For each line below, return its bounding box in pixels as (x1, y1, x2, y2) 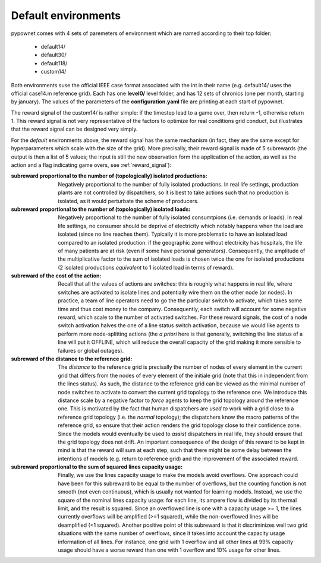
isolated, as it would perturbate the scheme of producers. (58, 197, 199, 204)
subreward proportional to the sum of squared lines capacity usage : (11, 463, 183, 470)
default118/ (40, 59, 68, 67)
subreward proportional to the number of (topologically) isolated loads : (11, 205, 191, 213)
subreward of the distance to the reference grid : (11, 355, 133, 362)
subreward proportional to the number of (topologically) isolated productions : (11, 172, 207, 179)
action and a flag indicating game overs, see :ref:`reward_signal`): (11, 162, 172, 169)
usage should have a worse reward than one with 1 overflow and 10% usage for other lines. (58, 546, 281, 553)
